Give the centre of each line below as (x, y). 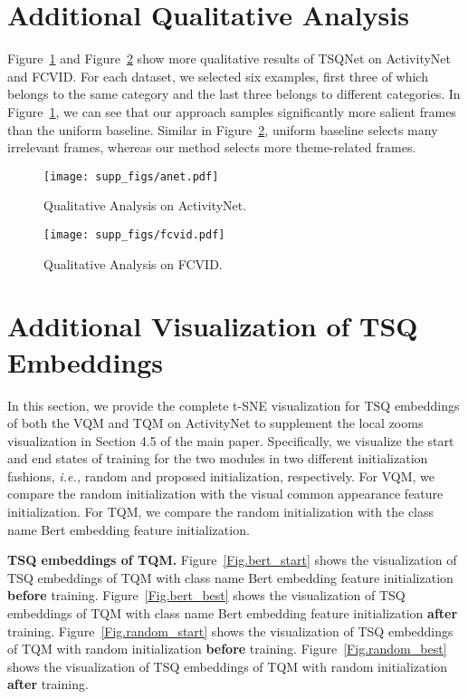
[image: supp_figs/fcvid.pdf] (134, 234)
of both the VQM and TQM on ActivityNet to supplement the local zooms (215, 423)
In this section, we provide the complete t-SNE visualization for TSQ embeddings (234, 405)
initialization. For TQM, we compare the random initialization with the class (221, 512)
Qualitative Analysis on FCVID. (133, 263)
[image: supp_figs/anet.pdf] (131, 176)
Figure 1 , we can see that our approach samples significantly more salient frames (232, 111)
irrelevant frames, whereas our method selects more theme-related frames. (212, 147)
